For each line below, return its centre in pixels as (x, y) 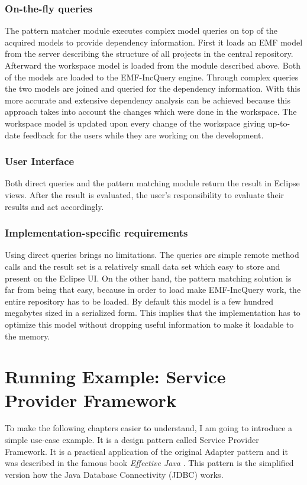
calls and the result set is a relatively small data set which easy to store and (143, 266)
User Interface (40, 161)
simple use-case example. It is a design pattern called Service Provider (132, 440)
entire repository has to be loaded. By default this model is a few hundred (139, 301)
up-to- (279, 123)
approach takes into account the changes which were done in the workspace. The (151, 111)
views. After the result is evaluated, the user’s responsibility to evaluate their (145, 194)
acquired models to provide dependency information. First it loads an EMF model (154, 42)
